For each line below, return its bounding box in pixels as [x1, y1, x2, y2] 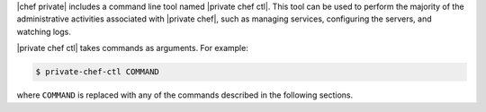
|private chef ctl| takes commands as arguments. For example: [16, 43, 249, 54]
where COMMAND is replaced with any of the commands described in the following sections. [16, 90, 354, 100]
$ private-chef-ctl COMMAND [35, 67, 159, 77]
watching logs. [16, 26, 72, 37]
